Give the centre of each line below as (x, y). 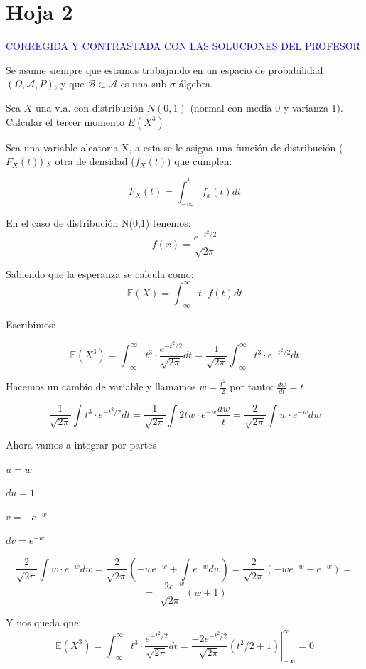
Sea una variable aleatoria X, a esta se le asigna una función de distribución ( (174, 147)
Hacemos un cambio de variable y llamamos (101, 386)
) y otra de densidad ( (87, 161)
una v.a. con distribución (90, 107)
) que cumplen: (200, 161)
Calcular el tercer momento (65, 121)
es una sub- (145, 84)
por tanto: (252, 386)
